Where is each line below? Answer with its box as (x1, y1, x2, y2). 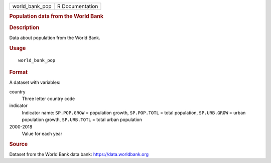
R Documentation (57, 3, 98, 9)
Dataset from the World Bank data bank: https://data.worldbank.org (9, 151, 149, 157)
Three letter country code (22, 95, 75, 102)
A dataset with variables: (9, 79, 61, 85)
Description (9, 24, 40, 31)
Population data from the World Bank (9, 13, 104, 20)
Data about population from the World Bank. (9, 34, 100, 40)
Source (9, 140, 28, 147)
